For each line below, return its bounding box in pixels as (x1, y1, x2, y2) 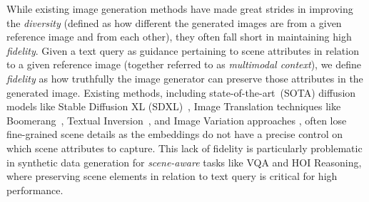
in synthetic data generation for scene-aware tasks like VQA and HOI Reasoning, (6, 154, 362, 169)
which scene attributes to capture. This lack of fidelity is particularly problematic (6, 140, 363, 155)
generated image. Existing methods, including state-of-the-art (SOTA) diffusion (6, 85, 356, 100)
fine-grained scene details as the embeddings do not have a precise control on (6, 127, 343, 142)
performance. (6, 182, 64, 197)
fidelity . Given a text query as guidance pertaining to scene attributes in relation (6, 43, 359, 58)
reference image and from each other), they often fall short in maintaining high (6, 29, 352, 44)
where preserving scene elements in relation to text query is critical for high (6, 169, 338, 184)
